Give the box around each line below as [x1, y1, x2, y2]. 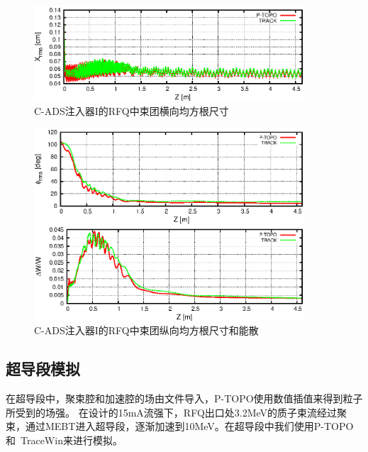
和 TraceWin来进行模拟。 [6, 432, 123, 447]
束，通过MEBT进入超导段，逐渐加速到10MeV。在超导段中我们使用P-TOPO [6, 419, 354, 434]
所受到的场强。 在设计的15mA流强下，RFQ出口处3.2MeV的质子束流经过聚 [6, 404, 347, 419]
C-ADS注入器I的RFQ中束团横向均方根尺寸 [34, 103, 229, 118]
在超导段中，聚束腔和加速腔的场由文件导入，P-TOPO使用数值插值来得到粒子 [6, 391, 363, 406]
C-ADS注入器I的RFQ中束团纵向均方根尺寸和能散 [34, 323, 259, 338]
